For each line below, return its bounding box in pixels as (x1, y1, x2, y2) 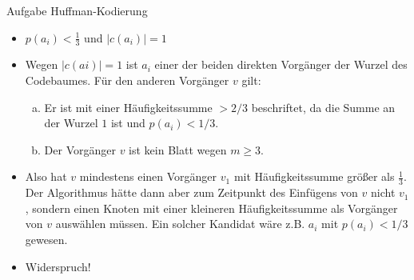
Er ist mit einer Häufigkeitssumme (44, 98, 213, 115)
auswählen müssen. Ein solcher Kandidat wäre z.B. (55, 215, 305, 232)
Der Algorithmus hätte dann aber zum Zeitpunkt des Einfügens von (25, 184, 358, 201)
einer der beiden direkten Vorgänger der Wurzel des (154, 56, 408, 73)
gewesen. (25, 231, 68, 247)
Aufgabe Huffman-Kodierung (6, 2, 148, 18)
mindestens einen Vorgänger (79, 168, 217, 185)
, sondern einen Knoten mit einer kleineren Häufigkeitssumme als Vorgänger (25, 199, 398, 216)
